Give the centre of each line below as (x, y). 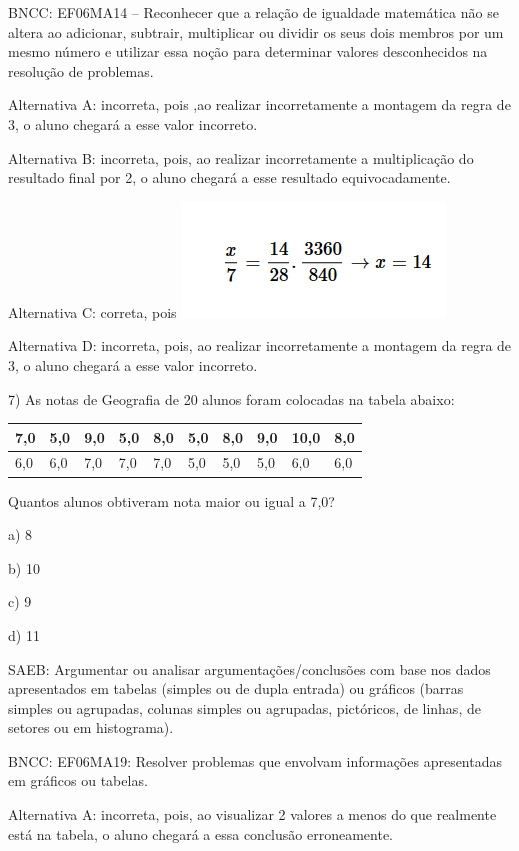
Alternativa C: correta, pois (92, 311)
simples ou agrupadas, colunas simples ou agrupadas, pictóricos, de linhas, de (244, 707)
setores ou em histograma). (91, 727)
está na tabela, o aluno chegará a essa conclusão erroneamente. (200, 833)
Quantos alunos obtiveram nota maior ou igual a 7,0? (171, 500)
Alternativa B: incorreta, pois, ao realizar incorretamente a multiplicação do (241, 157)
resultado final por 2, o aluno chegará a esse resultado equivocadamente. (229, 177)
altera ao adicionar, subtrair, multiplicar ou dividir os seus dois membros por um (256, 31)
